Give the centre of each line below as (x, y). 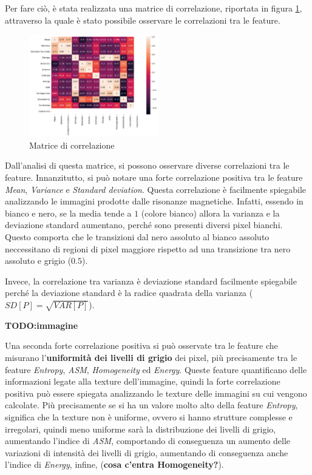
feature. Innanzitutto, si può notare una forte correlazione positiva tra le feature (154, 177)
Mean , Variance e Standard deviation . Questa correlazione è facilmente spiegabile (156, 189)
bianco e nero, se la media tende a (68, 213)
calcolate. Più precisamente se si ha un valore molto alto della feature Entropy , (151, 405)
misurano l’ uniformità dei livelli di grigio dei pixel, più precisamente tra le (151, 357)
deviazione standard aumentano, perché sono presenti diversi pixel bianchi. (144, 225)
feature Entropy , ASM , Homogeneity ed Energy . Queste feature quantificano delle (156, 369)
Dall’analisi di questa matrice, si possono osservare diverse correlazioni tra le (147, 165)
